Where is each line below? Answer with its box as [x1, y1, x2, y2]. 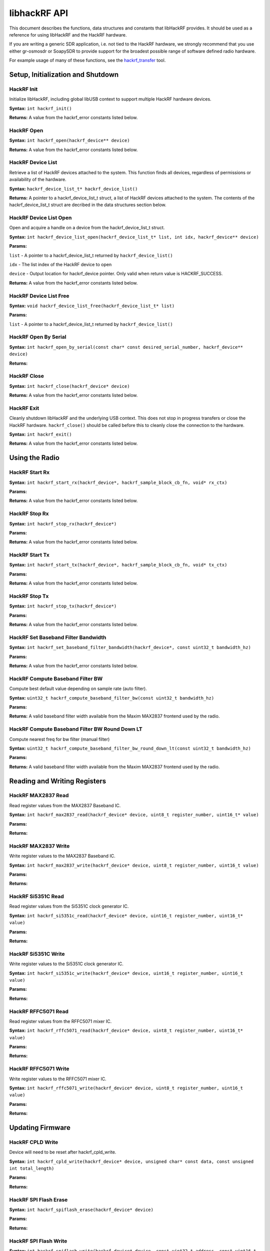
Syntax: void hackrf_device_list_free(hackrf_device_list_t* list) [9, 303, 175, 309]
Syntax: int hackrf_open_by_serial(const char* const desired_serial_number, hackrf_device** [9, 344, 243, 350]
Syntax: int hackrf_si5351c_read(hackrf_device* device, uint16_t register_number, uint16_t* [9, 912, 243, 918]
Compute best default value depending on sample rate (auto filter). [9, 686, 147, 692]
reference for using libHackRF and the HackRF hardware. [9, 32, 127, 38]
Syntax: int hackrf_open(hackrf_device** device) [9, 138, 130, 144]
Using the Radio [9, 453, 60, 462]
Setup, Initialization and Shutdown [9, 70, 119, 79]
